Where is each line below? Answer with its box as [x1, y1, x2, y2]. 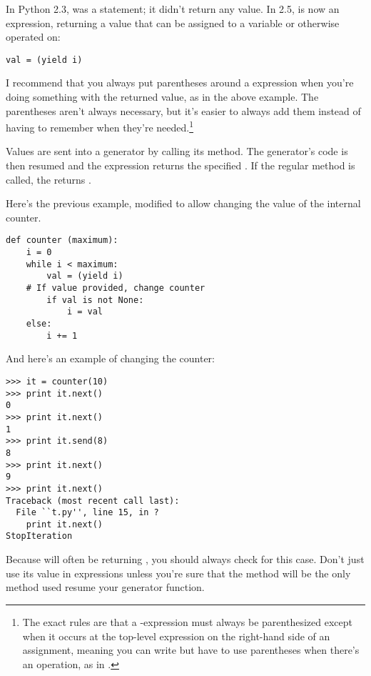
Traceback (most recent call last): [6, 495, 180, 506]
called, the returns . [6, 172, 91, 187]
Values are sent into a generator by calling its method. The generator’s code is [6, 144, 348, 159]
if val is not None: [46, 294, 144, 305]
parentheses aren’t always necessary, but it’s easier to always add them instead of [6, 103, 361, 118]
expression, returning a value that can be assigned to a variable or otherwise [6, 15, 340, 30]
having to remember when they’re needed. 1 [6, 118, 194, 134]
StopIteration [6, 531, 73, 542]
